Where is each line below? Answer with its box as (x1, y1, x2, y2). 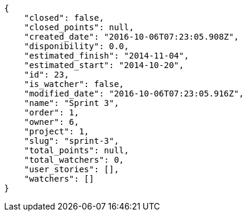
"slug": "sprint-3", (24, 136, 119, 146)
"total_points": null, (24, 146, 129, 155)
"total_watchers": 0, (24, 155, 124, 165)
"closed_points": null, (24, 22, 134, 32)
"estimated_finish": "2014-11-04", (24, 51, 189, 60)
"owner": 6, (24, 117, 79, 127)
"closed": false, (24, 13, 104, 22)
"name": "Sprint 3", (24, 98, 119, 108)
